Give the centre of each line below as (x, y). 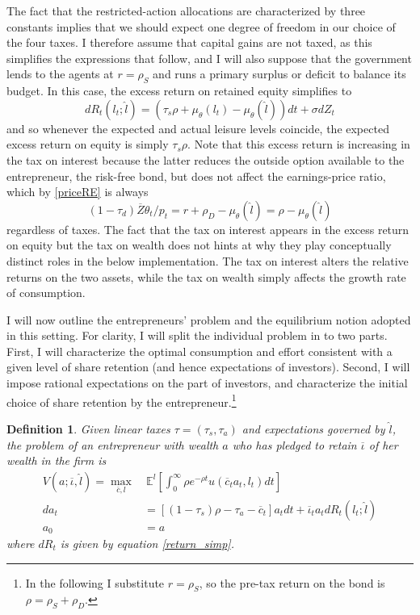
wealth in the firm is (57, 460)
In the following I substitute (95, 582)
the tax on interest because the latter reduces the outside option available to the (206, 159)
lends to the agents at (60, 74)
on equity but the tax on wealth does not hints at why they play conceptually (199, 245)
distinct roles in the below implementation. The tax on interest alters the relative (208, 260)
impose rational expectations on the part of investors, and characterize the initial (207, 383)
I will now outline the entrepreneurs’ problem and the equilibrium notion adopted (209, 319)
